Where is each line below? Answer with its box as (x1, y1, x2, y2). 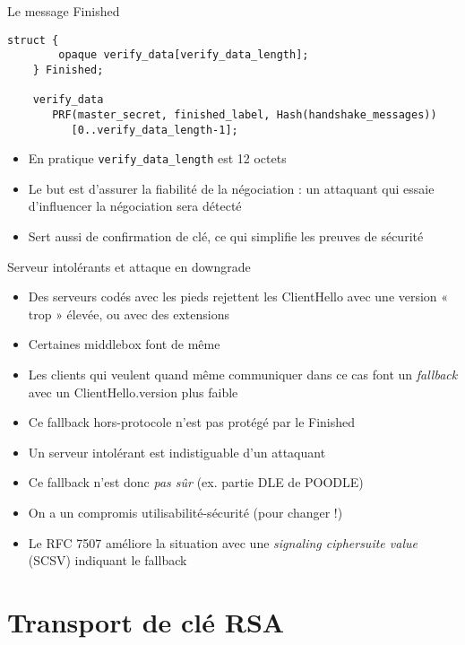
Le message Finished (7, 2, 120, 20)
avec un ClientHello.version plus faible (28, 382, 238, 401)
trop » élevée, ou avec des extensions (28, 304, 230, 323)
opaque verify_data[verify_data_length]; (58, 48, 309, 62)
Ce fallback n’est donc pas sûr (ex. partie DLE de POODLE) (28, 473, 364, 492)
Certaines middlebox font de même (28, 335, 220, 353)
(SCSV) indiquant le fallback (28, 551, 187, 570)
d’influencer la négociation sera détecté (28, 196, 242, 215)
